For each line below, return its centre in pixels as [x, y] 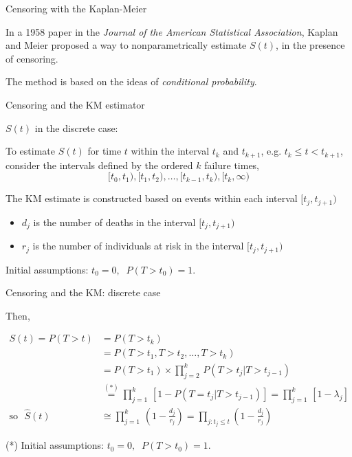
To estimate [31, 151]
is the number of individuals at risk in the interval [138, 246]
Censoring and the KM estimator [75, 104]
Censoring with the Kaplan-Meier [76, 8]
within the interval [170, 151]
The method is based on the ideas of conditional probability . [131, 81]
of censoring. [32, 58]
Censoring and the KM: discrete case [83, 292]
